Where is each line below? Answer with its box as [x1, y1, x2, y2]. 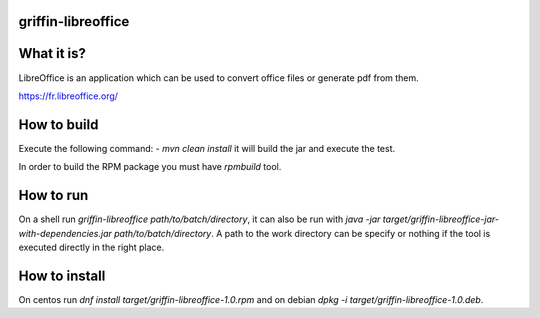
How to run [18, 187, 89, 204]
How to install [18, 267, 106, 284]
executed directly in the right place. [18, 241, 165, 253]
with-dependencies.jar [18, 227, 112, 239]
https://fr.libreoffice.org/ [18, 90, 119, 102]
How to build [18, 116, 99, 133]
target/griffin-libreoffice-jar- [382, 213, 500, 225]
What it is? [18, 45, 87, 62]
